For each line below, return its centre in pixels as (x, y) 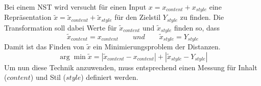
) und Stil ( (48, 77)
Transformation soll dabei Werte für (61, 27)
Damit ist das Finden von (44, 47)
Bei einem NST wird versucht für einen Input (75, 7)
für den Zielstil (138, 17)
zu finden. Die (202, 17)
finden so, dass (197, 27)
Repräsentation (28, 17)
